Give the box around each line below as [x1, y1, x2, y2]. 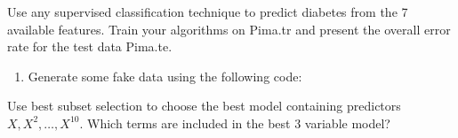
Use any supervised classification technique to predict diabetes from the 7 [7, 3, 408, 20]
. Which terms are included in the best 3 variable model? [79, 113, 390, 132]
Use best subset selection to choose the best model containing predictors [7, 96, 401, 115]
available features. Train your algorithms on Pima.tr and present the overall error [7, 19, 451, 38]
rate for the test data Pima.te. [7, 37, 173, 56]
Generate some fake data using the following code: [28, 66, 302, 85]
